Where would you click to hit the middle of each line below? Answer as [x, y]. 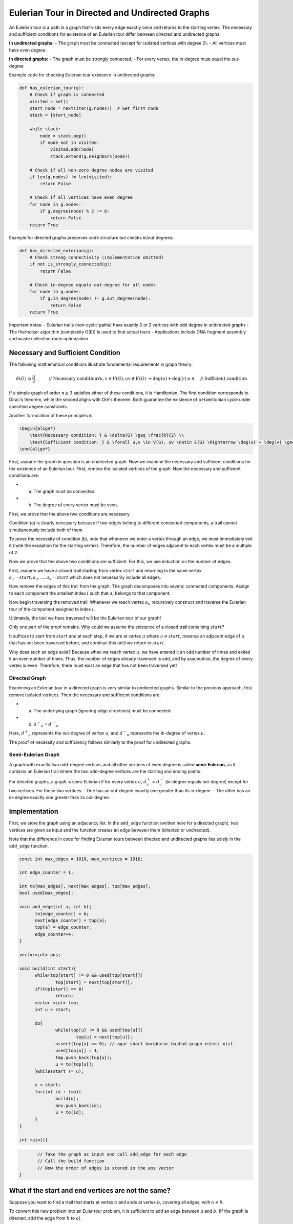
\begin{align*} [37, 428]
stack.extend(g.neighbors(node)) [90, 156]
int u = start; [53, 1010]
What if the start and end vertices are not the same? [90, 1190]
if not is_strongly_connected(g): [71, 264]
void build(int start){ [48, 968]
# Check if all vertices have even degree [81, 198]
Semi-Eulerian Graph [34, 755]
